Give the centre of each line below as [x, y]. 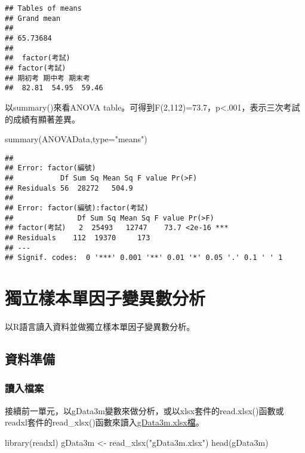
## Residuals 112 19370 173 [78, 238]
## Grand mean [33, 18]
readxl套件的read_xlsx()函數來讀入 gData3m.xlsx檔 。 [104, 422]
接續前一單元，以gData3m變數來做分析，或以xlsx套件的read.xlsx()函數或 [144, 410]
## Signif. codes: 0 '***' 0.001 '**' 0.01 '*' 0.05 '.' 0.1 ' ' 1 [144, 258]
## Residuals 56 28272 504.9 [69, 188]
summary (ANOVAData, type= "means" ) [76, 139]
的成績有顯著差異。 [42, 119]
